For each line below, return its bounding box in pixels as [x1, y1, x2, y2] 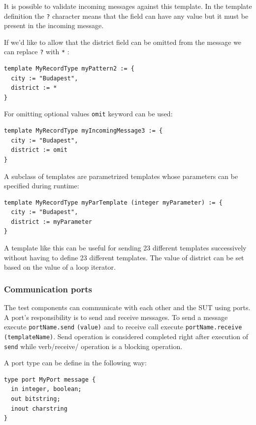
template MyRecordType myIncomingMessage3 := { [4, 127, 163, 135]
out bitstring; [11, 395, 61, 402]
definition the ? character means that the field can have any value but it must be [4, 10, 249, 21]
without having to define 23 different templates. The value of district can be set [4, 252, 244, 262]
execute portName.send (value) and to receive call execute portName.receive [4, 321, 242, 332]
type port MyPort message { [4, 376, 96, 383]
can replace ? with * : [4, 46, 69, 57]
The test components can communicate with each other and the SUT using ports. [4, 302, 251, 313]
